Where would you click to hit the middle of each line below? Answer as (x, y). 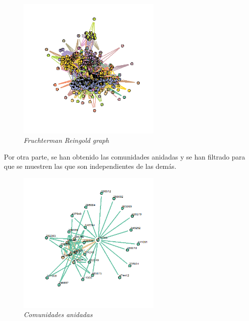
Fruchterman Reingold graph (66, 140)
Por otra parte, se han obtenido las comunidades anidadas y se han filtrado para (124, 156)
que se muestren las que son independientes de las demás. (90, 166)
